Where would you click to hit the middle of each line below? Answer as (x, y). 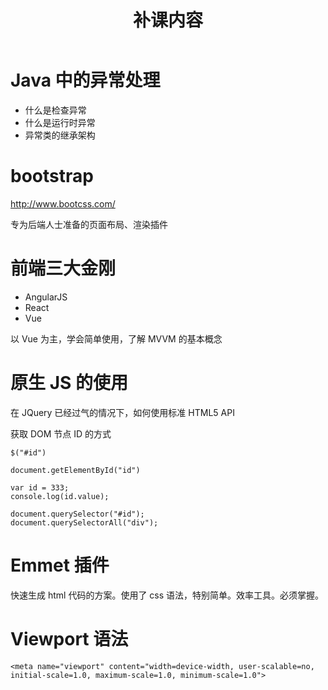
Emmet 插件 (60, 565)
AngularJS (46, 297)
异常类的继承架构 (60, 135)
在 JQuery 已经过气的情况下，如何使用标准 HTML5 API (122, 412)
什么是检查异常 (55, 110)
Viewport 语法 (69, 638)
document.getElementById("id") (75, 470)
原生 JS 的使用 (69, 383)
